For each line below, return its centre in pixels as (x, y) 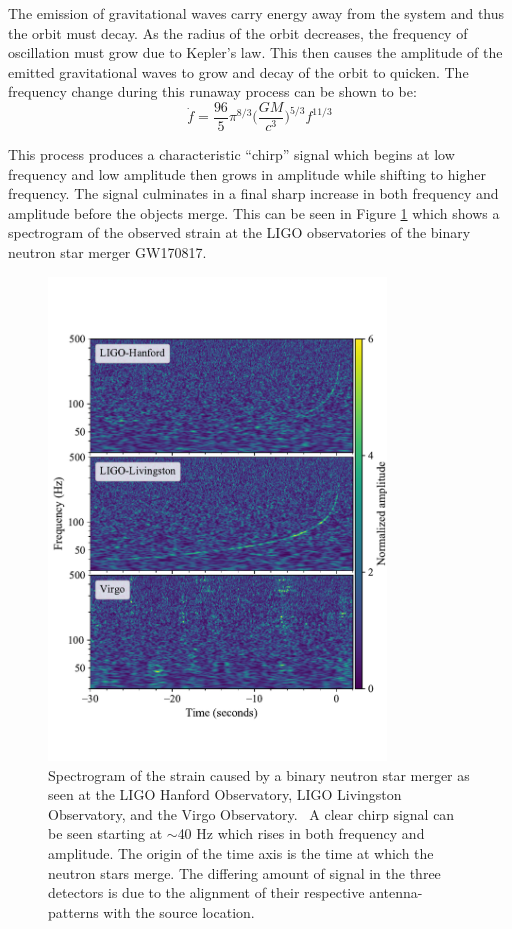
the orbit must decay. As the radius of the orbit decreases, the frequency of (238, 32)
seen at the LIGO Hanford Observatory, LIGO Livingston (225, 794)
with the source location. (179, 911)
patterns (73, 911)
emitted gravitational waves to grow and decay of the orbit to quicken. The (238, 71)
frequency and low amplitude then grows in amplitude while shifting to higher (247, 173)
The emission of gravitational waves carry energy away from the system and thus (256, 13)
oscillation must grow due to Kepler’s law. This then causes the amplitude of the (255, 52)
